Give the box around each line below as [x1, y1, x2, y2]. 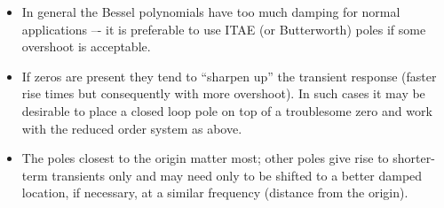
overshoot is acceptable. [21, 37, 151, 56]
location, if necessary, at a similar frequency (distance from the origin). [21, 183, 408, 202]
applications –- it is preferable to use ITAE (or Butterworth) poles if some [21, 19, 426, 38]
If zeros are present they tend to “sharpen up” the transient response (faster [21, 66, 437, 85]
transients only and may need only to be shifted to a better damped [52, 166, 423, 184]
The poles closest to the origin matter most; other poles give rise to [21, 149, 389, 167]
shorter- [392, 149, 435, 167]
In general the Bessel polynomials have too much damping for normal [21, 3, 400, 20]
